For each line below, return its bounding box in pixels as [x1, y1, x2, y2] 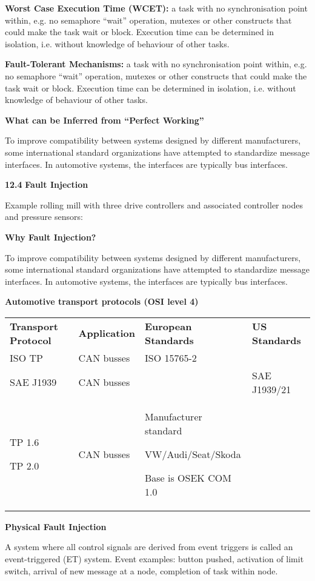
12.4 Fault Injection [5, 178, 88, 191]
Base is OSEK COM [144, 470, 231, 485]
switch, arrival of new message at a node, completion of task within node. [5, 564, 278, 577]
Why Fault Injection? [5, 230, 96, 243]
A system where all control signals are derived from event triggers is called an [5, 540, 293, 553]
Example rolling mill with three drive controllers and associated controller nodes [5, 198, 303, 211]
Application [78, 326, 135, 340]
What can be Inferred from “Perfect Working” [5, 113, 204, 126]
